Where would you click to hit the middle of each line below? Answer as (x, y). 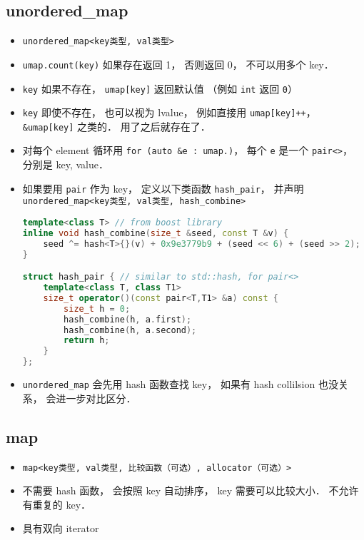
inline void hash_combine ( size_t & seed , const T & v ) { (156, 233)
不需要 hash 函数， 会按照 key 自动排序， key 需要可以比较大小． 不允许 (191, 490)
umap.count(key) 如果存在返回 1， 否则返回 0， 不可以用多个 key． (178, 64)
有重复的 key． (57, 504)
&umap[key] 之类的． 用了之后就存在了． (116, 126)
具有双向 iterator (61, 528)
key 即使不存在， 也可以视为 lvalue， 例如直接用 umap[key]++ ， (169, 112)
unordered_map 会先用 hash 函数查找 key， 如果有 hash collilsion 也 (175, 384)
